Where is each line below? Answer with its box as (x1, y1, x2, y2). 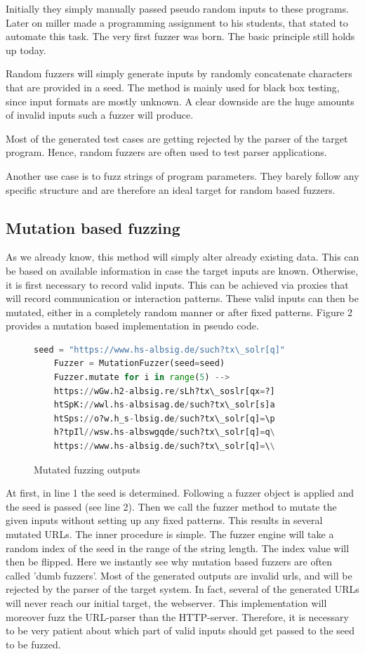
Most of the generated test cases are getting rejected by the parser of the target (6, 131, 348, 145)
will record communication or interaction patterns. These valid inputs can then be (6, 291, 359, 306)
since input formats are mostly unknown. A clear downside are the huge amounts (6, 93, 354, 108)
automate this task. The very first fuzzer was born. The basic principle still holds (6, 29, 355, 44)
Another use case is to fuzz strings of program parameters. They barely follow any (6, 168, 359, 183)
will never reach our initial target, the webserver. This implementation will (6, 595, 327, 610)
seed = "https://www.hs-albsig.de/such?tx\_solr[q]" (34, 344, 285, 355)
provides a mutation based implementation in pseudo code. (6, 318, 259, 333)
